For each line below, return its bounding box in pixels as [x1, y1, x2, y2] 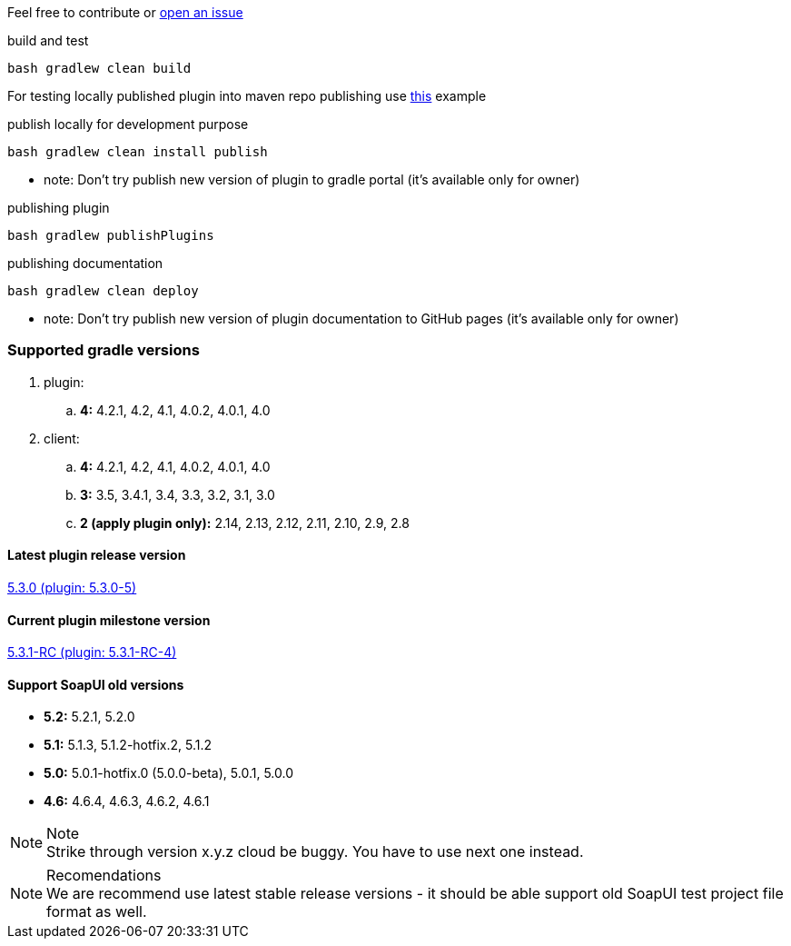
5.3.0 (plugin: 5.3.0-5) [7, 579, 137, 595]
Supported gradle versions [7, 341, 200, 360]
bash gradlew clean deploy [7, 284, 199, 298]
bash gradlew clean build [7, 61, 192, 75]
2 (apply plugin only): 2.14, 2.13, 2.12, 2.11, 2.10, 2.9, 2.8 [80, 514, 410, 531]
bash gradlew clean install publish [7, 144, 268, 159]
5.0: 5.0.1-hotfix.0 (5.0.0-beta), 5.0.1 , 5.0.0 [44, 765, 293, 782]
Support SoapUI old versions [7, 676, 184, 692]
